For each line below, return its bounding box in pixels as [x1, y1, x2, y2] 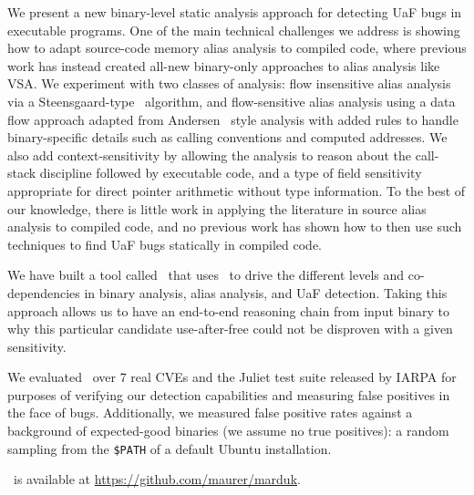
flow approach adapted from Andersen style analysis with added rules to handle [7, 109, 459, 129]
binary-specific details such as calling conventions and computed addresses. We [7, 128, 448, 147]
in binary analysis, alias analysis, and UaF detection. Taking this [84, 283, 448, 302]
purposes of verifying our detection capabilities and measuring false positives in [7, 385, 450, 404]
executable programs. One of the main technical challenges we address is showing [7, 20, 460, 39]
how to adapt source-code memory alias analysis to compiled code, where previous [7, 38, 467, 57]
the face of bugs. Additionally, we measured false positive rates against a [7, 403, 413, 422]
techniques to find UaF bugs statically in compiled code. [7, 234, 322, 253]
